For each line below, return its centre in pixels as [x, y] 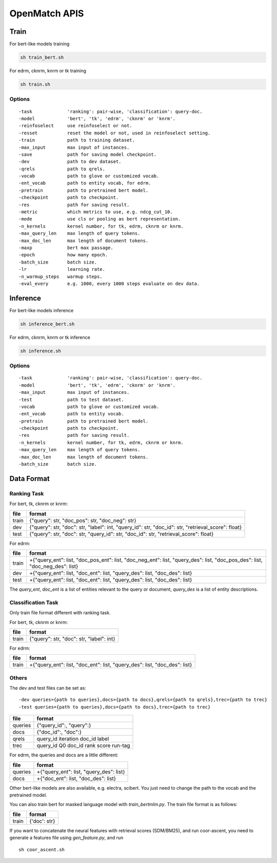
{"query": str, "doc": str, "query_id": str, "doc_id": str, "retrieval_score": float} [121, 534]
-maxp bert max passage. [66, 248]
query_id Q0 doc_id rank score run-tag [83, 746]
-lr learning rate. [62, 269]
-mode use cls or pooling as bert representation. [100, 219]
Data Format [29, 479]
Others [18, 678]
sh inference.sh [41, 351]
